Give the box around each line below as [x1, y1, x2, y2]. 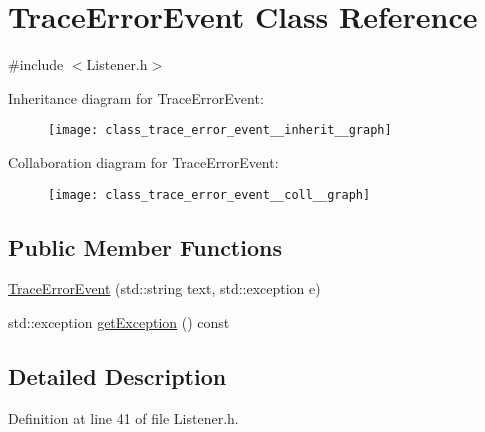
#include [8, 54, 64, 75]
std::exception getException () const [8, 312, 230, 333]
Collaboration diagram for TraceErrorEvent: [8, 151, 279, 172]
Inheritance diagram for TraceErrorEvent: [8, 87, 264, 108]
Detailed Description [8, 361, 227, 391]
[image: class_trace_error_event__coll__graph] [48, 187, 371, 202]
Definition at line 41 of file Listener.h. [8, 407, 239, 428]
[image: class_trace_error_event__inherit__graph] [48, 123, 392, 138]
